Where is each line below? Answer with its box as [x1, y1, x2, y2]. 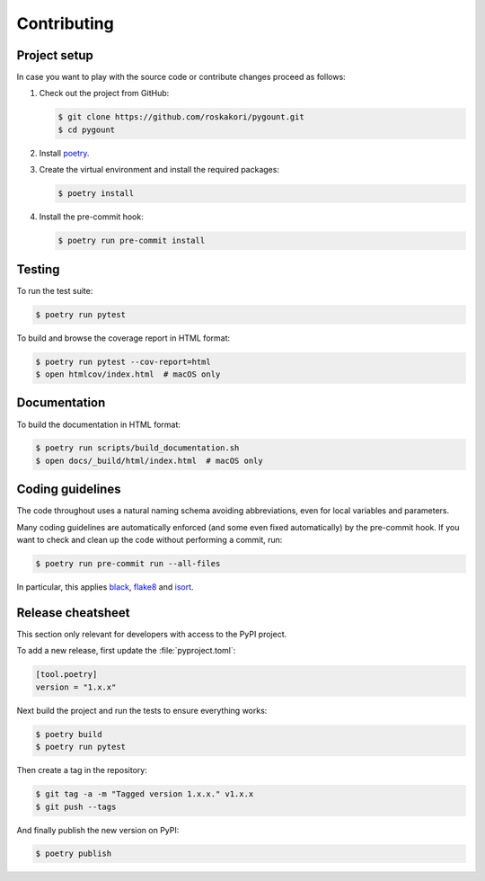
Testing [16, 262, 60, 277]
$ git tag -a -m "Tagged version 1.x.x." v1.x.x [35, 789, 254, 799]
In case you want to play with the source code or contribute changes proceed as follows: [16, 72, 346, 83]
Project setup [16, 48, 94, 63]
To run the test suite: [16, 285, 93, 296]
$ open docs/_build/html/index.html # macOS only [35, 455, 264, 466]
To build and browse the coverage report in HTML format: [16, 333, 231, 343]
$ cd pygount [57, 124, 116, 135]
